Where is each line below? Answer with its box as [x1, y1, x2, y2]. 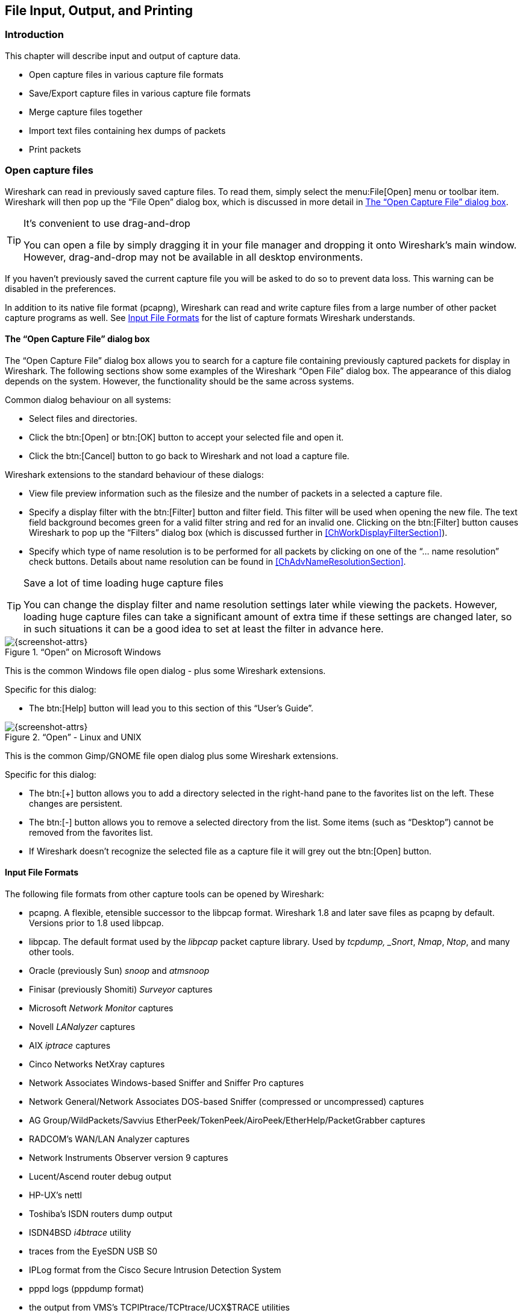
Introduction [5, 28, 64, 41]
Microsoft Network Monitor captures [29, 1002, 174, 1013]
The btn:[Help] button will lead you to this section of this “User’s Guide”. [29, 702, 314, 713]
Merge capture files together [29, 106, 143, 117]
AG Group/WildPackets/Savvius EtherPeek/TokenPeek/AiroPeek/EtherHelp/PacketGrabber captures [29, 1114, 425, 1125]
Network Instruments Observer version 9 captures [29, 1152, 228, 1163]
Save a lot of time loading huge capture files [23, 576, 224, 589]
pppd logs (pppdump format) [29, 1283, 144, 1294]
